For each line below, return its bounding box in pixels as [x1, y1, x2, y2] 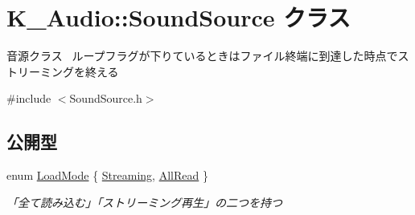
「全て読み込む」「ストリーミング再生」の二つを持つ [6, 193, 282, 210]
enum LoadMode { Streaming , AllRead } [6, 167, 208, 184]
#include [6, 90, 51, 107]
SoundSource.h [69, 90, 142, 107]
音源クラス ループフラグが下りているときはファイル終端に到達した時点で [6, 47, 398, 64]
